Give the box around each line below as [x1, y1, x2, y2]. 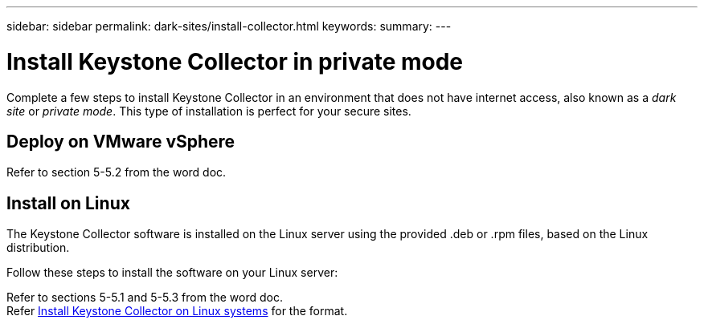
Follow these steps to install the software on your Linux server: [6, 265, 338, 280]
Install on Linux [6, 192, 130, 213]
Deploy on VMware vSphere [6, 131, 235, 152]
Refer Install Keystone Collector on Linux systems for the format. [6, 304, 348, 318]
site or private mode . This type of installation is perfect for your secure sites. [6, 103, 411, 118]
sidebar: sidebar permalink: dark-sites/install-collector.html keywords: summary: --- [6, 19, 452, 33]
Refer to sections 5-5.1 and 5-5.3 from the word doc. [6, 290, 284, 305]
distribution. [6, 241, 70, 255]
